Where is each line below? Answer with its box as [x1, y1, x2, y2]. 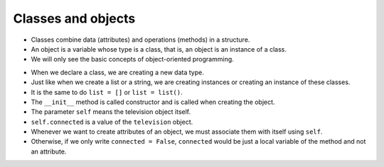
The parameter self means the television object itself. [31, 108, 191, 116]
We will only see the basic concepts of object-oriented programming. [31, 55, 234, 64]
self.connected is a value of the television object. [31, 117, 193, 126]
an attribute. [31, 147, 67, 156]
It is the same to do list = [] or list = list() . [31, 88, 183, 96]
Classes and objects [13, 11, 136, 26]
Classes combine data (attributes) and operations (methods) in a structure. [31, 35, 250, 44]
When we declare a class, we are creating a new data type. [31, 68, 204, 76]
